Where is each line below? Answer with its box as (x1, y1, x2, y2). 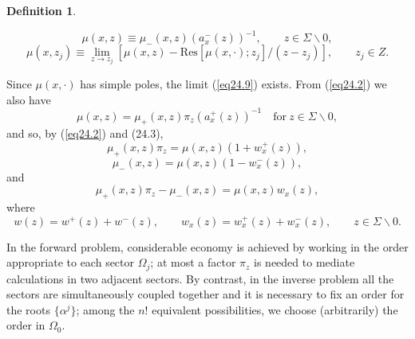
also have (6, 91, 51, 107)
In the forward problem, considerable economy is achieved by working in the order (6, 238, 409, 255)
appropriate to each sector (6, 254, 135, 271)
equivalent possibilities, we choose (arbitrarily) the (152, 301, 398, 318)
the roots (6, 301, 50, 318)
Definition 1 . (6, 2, 77, 18)
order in (6, 317, 45, 333)
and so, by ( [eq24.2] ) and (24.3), (6, 125, 164, 142)
